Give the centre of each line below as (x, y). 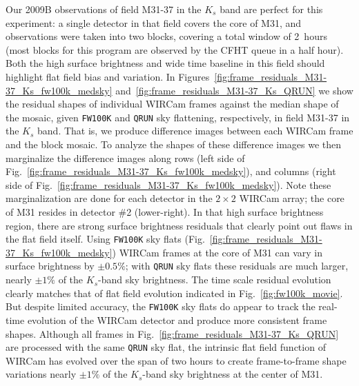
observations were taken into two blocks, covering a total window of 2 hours (166, 36)
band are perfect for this (271, 9)
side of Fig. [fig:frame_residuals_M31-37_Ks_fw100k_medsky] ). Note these (168, 184)
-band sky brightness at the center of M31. (233, 374)
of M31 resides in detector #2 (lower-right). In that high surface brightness (165, 211)
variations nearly (41, 374)
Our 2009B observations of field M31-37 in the (104, 9)
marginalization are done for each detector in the (109, 198)
